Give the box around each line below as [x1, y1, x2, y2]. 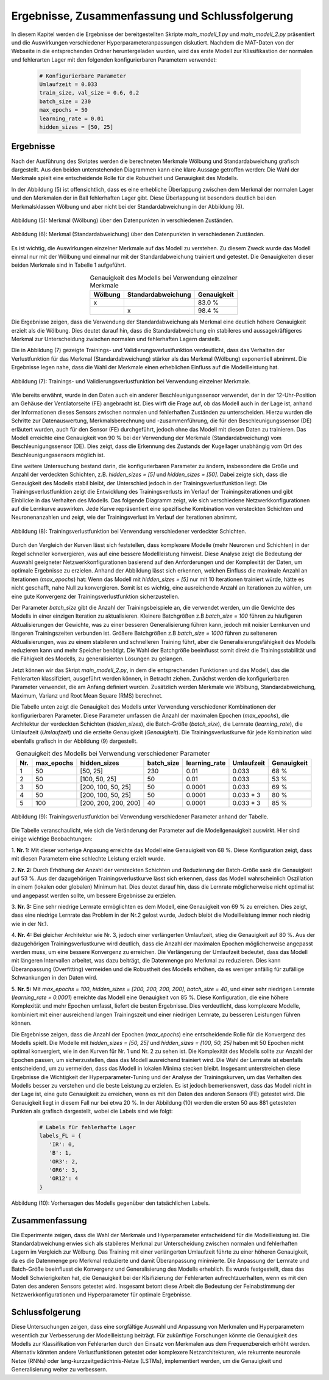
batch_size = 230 [39, 98, 91, 105]
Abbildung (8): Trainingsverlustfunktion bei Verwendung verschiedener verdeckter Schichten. [11, 527, 247, 535]
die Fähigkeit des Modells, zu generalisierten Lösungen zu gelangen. [11, 655, 184, 662]
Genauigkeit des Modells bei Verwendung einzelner [90, 273, 238, 282]
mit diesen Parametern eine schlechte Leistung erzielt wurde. [11, 855, 166, 862]
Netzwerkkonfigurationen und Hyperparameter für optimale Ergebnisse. [11, 1291, 192, 1298]
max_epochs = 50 [39, 107, 88, 114]
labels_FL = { [39, 1132, 82, 1140]
